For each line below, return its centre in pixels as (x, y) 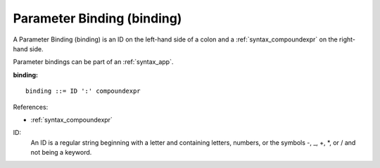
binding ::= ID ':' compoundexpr (83, 91)
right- (347, 39)
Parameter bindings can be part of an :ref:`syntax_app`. (93, 62)
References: (31, 107)
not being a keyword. (61, 153)
